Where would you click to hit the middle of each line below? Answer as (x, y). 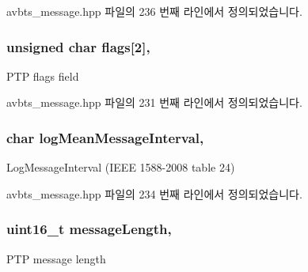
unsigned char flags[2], (78, 46)
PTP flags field (43, 76)
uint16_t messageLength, (89, 229)
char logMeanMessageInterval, (105, 137)
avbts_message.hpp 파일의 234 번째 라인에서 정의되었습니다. (154, 193)
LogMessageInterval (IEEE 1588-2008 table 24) (121, 167)
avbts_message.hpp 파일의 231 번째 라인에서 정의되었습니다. (154, 102)
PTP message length (56, 258)
